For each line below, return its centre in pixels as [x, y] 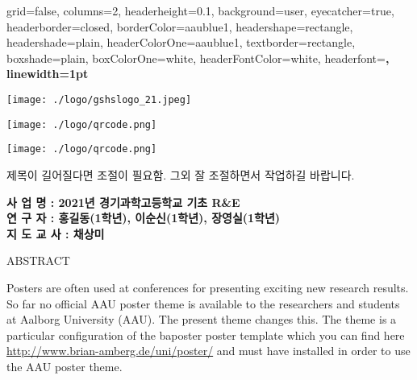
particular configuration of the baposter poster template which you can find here [206, 335]
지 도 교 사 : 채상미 [56, 233]
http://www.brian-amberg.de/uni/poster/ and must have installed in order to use [208, 351]
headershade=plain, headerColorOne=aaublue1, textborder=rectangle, [181, 42]
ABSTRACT [38, 260]
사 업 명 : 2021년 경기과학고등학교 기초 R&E [123, 202]
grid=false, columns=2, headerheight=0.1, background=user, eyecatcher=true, [200, 10]
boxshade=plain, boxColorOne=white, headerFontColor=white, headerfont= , [198, 58]
